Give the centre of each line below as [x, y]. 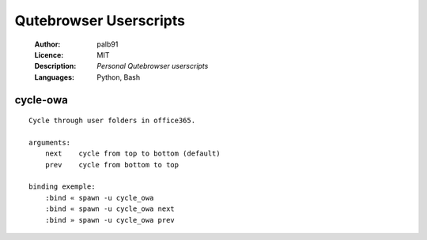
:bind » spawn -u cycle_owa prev [110, 220]
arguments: [50, 142]
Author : [47, 44]
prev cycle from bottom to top [112, 165]
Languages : [55, 77]
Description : [55, 66]
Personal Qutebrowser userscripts [153, 66]
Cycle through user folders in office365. [112, 121]
